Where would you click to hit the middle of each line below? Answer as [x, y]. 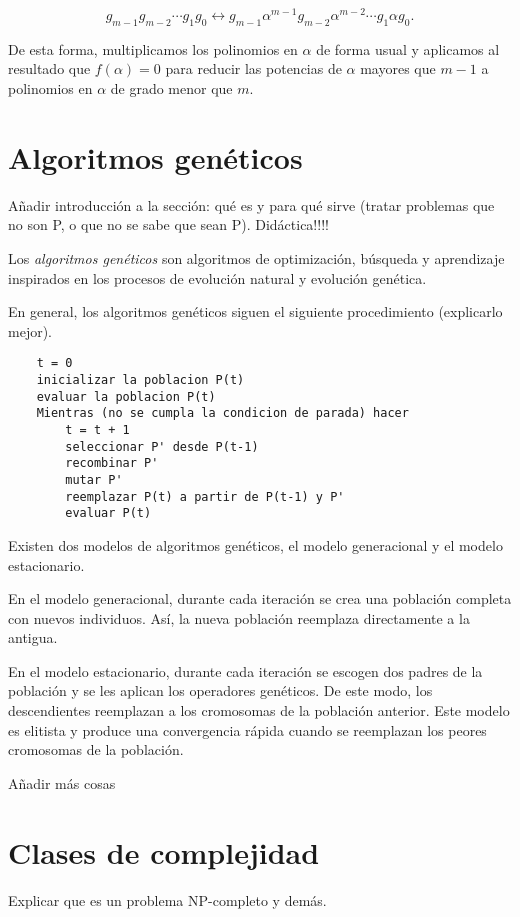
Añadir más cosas [62, 782]
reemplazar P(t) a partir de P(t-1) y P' [205, 496]
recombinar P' [112, 463]
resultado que [49, 68]
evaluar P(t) [108, 513]
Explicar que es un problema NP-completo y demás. [167, 899]
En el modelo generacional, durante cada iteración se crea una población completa [260, 598]
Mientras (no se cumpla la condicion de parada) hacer [222, 413]
